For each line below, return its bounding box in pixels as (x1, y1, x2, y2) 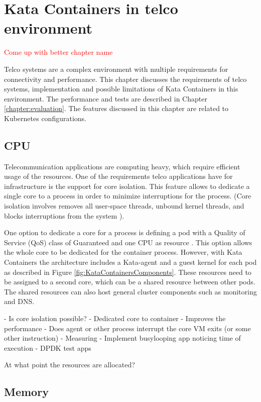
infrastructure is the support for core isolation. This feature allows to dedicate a (4, 180, 250, 191)
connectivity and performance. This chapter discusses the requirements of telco (4, 73, 247, 84)
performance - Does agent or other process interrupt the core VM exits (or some (4, 323, 251, 333)
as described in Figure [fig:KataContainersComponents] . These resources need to (4, 266, 251, 277)
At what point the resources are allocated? (4, 359, 135, 370)
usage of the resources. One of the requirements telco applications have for (4, 171, 233, 181)
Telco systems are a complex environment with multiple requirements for (4, 63, 228, 74)
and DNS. (4, 296, 35, 307)
